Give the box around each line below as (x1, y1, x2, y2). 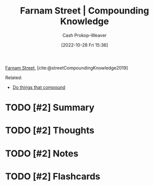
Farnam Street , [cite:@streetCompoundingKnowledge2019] (5, 65, 128, 71)
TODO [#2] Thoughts (5, 125, 95, 136)
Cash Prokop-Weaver (62, 32, 107, 38)
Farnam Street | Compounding (20, 5, 149, 17)
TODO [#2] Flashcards (5, 170, 101, 182)
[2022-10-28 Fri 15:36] (61, 42, 108, 48)
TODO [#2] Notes (5, 148, 79, 159)
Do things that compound (12, 84, 65, 90)
